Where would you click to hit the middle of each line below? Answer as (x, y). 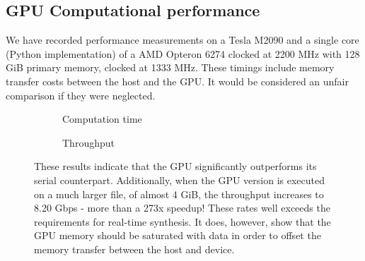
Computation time (102, 119)
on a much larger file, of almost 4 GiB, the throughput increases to (179, 194)
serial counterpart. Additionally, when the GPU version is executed (179, 180)
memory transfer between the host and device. (134, 249)
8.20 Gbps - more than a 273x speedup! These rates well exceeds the (182, 208)
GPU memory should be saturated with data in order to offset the (178, 235)
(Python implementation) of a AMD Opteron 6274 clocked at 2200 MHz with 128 (183, 53)
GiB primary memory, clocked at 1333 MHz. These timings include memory (170, 67)
